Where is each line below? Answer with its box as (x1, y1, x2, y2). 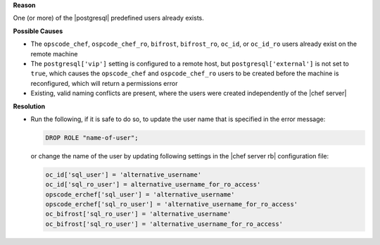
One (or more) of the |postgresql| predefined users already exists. (13, 14, 204, 23)
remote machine (30, 49, 78, 58)
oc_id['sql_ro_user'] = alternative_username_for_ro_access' (45, 180, 261, 189)
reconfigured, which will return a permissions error (30, 79, 178, 87)
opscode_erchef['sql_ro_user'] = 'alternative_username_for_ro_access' (45, 201, 298, 208)
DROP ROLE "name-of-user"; (45, 134, 139, 142)
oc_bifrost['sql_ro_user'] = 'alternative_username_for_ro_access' (45, 220, 284, 228)
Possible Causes (13, 27, 63, 35)
